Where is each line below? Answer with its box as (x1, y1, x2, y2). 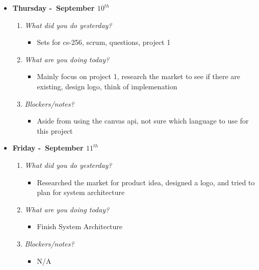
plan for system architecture (37, 187, 125, 198)
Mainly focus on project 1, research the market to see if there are (37, 71, 241, 82)
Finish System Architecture (37, 221, 123, 232)
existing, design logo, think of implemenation (37, 81, 177, 91)
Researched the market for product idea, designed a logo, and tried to (37, 177, 255, 187)
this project (37, 125, 73, 136)
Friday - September (12, 142, 84, 153)
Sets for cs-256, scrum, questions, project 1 (37, 37, 171, 47)
